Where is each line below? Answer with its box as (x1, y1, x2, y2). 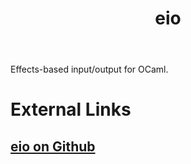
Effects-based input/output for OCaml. (10, 63, 169, 76)
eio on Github (10, 138, 96, 155)
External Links (10, 98, 132, 121)
